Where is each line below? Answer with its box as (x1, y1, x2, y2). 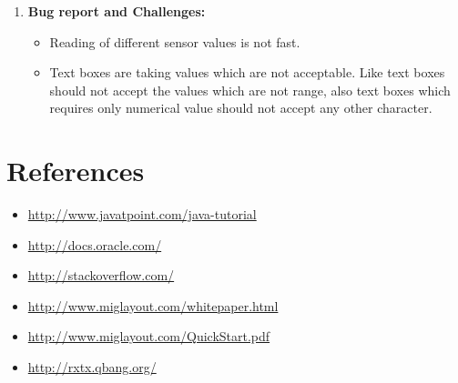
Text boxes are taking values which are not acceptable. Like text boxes (49, 63, 445, 82)
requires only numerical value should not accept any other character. (49, 98, 433, 117)
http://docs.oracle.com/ (27, 235, 162, 254)
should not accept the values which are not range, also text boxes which (49, 80, 451, 99)
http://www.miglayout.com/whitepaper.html (27, 296, 279, 315)
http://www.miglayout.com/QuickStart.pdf (27, 327, 270, 346)
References (6, 152, 145, 189)
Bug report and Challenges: (27, 2, 206, 20)
